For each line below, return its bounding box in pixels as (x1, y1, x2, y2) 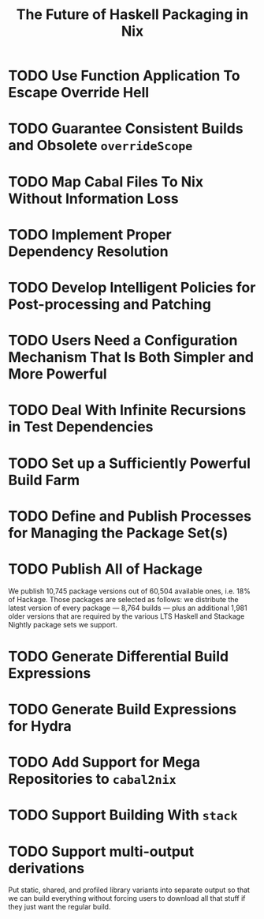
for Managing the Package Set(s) (8, 524, 229, 542)
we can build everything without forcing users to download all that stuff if (8, 894, 246, 903)
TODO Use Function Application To (8, 67, 240, 85)
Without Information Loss (8, 190, 179, 207)
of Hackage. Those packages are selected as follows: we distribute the (8, 594, 239, 604)
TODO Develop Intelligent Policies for (8, 278, 256, 296)
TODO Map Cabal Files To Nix (8, 172, 203, 190)
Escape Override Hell (8, 84, 150, 102)
